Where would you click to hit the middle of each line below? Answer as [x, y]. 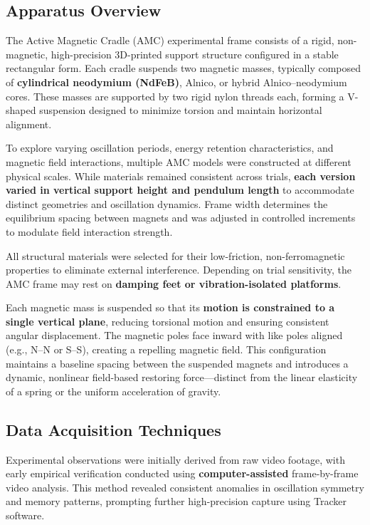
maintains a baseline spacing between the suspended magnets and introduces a [177, 363]
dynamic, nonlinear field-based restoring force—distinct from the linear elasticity [182, 377]
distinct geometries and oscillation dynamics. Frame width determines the [167, 203]
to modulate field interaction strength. [89, 231]
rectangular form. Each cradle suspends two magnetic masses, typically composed [184, 68]
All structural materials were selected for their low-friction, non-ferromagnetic [175, 255]
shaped [21, 110]
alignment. [29, 124]
